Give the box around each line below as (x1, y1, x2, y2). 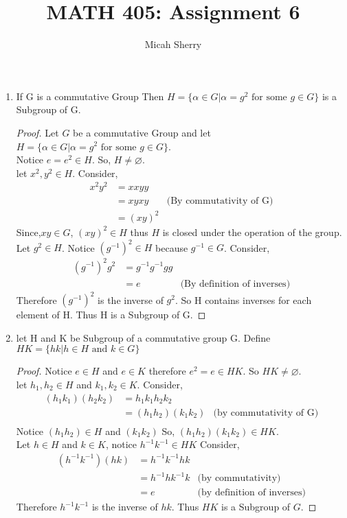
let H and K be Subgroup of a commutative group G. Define (16, 330, 271, 344)
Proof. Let (16, 125, 59, 139)
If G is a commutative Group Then (16, 89, 164, 103)
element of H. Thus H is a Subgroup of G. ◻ (16, 307, 206, 322)
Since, (16, 224, 41, 239)
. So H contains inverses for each (175, 292, 312, 307)
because (155, 240, 188, 255)
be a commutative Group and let (73, 125, 211, 139)
